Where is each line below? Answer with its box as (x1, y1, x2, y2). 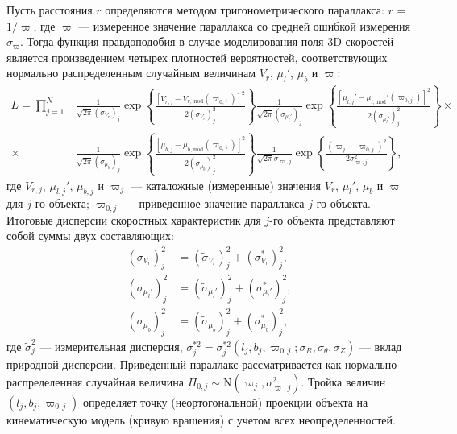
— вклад (359, 337, 402, 354)
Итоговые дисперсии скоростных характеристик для (6, 211, 261, 228)
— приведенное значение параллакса (123, 195, 305, 212)
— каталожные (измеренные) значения (131, 176, 322, 193)
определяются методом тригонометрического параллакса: (105, 2, 384, 18)
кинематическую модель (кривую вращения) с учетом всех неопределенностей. (6, 411, 396, 428)
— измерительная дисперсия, (39, 337, 183, 354)
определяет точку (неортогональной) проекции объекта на (83, 393, 368, 410)
